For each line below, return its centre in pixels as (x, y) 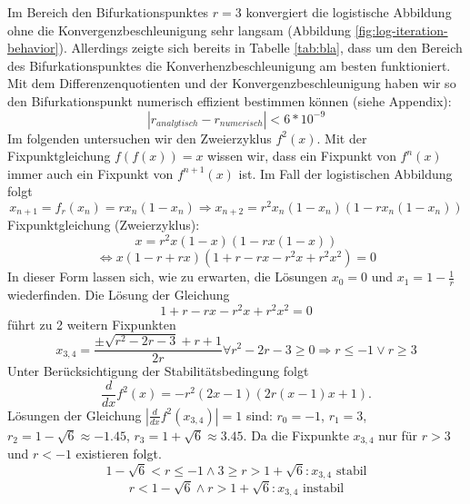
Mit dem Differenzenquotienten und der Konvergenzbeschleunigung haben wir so (232, 83)
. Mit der (342, 138)
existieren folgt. (119, 454)
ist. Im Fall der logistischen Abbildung (345, 173)
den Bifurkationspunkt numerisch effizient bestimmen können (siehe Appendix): (230, 100)
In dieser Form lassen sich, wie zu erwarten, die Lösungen (168, 277)
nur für (398, 435)
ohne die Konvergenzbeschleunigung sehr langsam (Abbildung (179, 30)
